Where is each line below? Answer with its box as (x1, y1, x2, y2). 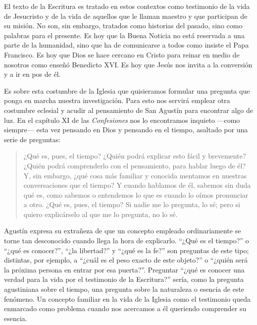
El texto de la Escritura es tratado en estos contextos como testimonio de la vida (4, 1, 250, 11)
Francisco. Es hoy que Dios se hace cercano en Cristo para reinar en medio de (4, 49, 240, 59)
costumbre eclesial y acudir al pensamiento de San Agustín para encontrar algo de (4, 105, 253, 115)
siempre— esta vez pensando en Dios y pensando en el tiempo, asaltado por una (4, 124, 248, 135)
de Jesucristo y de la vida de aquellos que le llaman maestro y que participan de (4, 10, 248, 21)
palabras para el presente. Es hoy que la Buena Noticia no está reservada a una (4, 30, 245, 40)
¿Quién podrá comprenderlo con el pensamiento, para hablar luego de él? (23, 160, 246, 170)
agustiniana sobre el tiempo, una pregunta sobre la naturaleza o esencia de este (4, 284, 245, 294)
